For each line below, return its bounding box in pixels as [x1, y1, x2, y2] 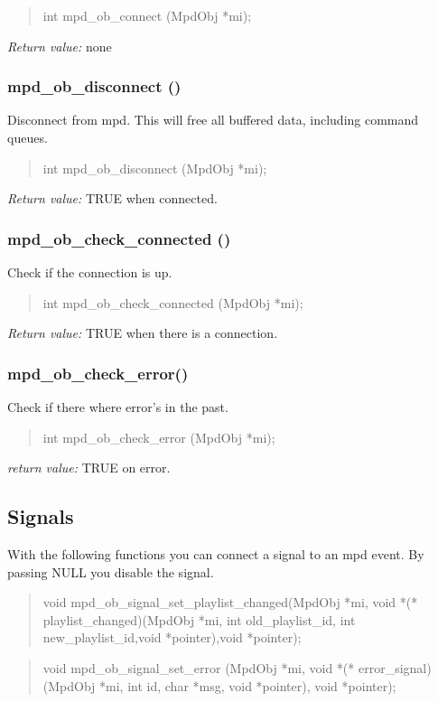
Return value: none [7, 36, 112, 55]
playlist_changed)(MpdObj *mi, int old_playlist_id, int [42, 610, 356, 629]
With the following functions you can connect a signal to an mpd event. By [7, 544, 424, 563]
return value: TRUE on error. [7, 458, 171, 477]
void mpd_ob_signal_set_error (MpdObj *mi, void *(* [42, 658, 355, 677]
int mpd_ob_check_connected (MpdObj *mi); [42, 293, 303, 312]
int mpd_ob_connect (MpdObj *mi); [42, 6, 252, 24]
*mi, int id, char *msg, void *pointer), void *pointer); [99, 676, 396, 695]
